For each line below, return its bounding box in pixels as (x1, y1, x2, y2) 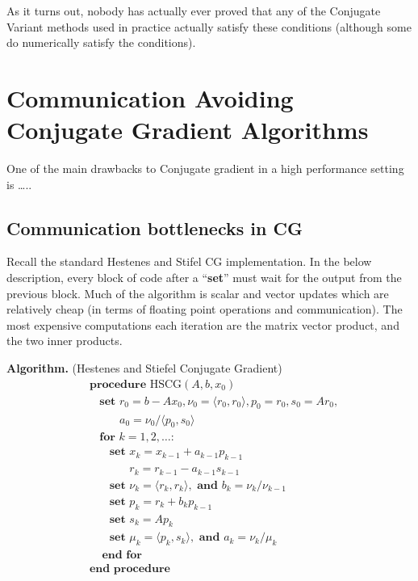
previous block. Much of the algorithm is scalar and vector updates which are (6, 284, 389, 301)
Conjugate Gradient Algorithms (6, 113, 369, 146)
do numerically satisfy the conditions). (6, 34, 196, 51)
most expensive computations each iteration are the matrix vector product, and (6, 316, 399, 333)
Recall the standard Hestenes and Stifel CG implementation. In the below (6, 253, 372, 270)
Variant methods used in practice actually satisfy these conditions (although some (6, 18, 412, 35)
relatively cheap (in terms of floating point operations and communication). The (6, 301, 403, 318)
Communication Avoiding (6, 81, 294, 114)
